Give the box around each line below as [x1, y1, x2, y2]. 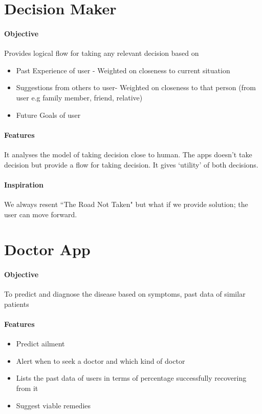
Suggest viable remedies [16, 400, 91, 410]
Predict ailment [16, 338, 65, 349]
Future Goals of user [16, 109, 81, 120]
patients [4, 298, 29, 309]
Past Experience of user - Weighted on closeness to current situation [16, 65, 230, 75]
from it [16, 383, 38, 394]
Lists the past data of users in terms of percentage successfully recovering [16, 372, 247, 383]
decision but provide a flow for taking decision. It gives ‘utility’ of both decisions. [4, 159, 258, 170]
